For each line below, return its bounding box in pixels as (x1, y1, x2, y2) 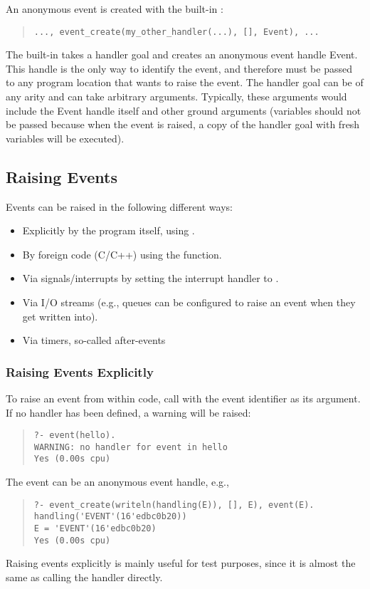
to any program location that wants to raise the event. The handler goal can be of (6, 75, 364, 90)
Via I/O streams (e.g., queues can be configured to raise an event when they (22, 294, 356, 309)
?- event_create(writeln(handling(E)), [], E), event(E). (33, 499, 314, 510)
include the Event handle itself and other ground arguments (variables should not (6, 103, 361, 118)
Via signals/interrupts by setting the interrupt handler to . (22, 271, 279, 286)
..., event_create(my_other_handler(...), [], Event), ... (33, 26, 319, 37)
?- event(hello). (33, 430, 116, 441)
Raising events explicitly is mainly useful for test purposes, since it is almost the (6, 556, 356, 570)
